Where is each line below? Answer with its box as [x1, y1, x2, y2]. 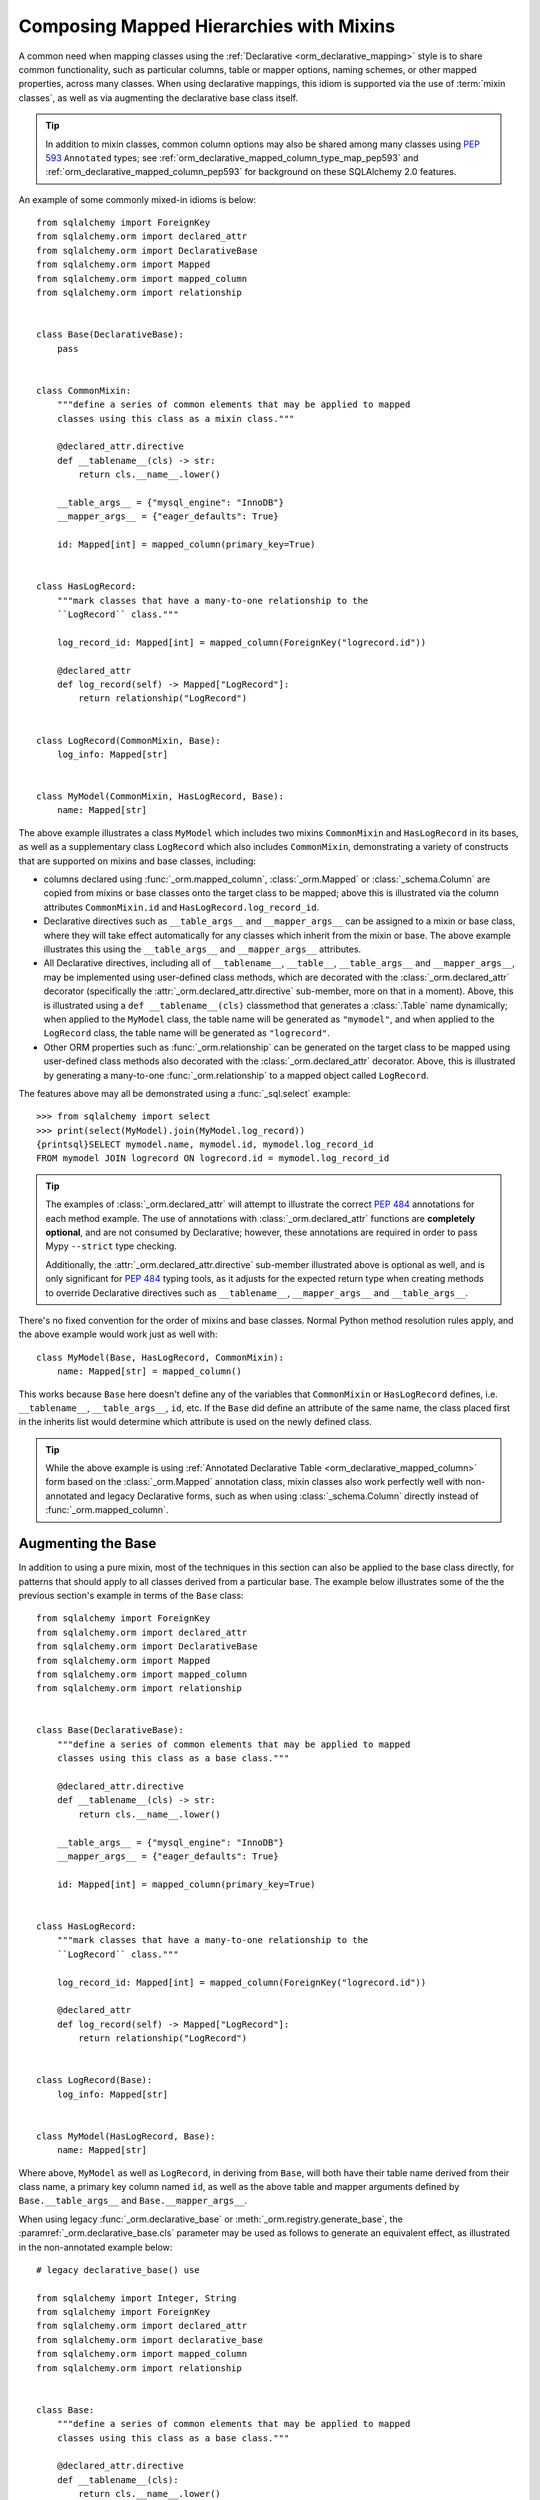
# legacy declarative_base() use [36, 2264, 200, 2275]
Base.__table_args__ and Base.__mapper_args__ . [18, 2195, 248, 2207]
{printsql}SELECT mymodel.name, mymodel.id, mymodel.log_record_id [36, 1139, 374, 1150]
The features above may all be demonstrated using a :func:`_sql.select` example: [18, 1087, 351, 1099]
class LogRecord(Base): [36, 2075, 153, 2086]
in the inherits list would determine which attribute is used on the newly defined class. [18, 1416, 372, 1428]
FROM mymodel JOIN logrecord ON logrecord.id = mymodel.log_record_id [36, 1153, 390, 1164]
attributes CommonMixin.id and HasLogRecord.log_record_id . [43, 901, 320, 913]
